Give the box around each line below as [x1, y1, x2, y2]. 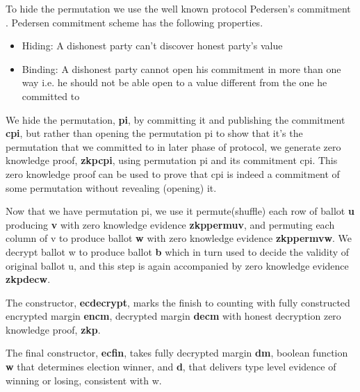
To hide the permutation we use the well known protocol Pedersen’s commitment [6, 1, 351, 15]
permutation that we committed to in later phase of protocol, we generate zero [6, 139, 341, 154]
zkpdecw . [6, 272, 51, 286]
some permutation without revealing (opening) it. [6, 180, 217, 195]
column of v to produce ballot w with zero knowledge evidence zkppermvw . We [6, 231, 352, 245]
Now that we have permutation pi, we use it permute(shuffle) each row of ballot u [6, 204, 354, 218]
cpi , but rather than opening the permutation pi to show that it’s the [6, 126, 303, 140]
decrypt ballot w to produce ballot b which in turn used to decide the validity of [6, 244, 350, 259]
